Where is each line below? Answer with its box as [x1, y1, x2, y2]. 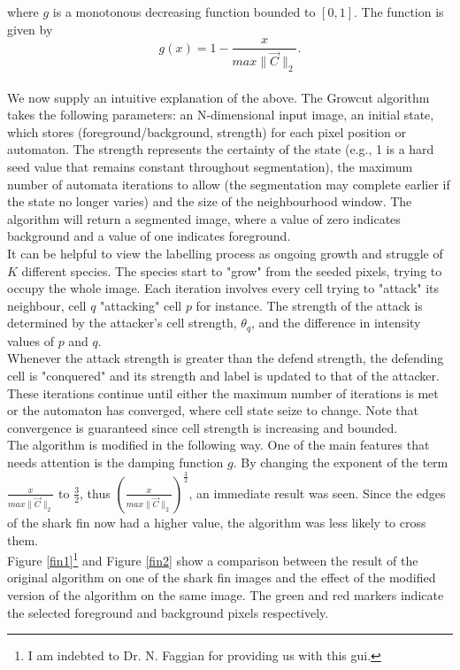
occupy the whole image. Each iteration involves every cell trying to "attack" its [7, 279, 440, 297]
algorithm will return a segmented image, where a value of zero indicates [7, 209, 401, 227]
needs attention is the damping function [7, 453, 224, 472]
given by [7, 19, 53, 38]
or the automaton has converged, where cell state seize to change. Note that [7, 401, 418, 420]
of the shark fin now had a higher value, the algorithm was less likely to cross [7, 512, 426, 531]
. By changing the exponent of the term [233, 453, 448, 472]
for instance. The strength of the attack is [195, 296, 423, 314]
